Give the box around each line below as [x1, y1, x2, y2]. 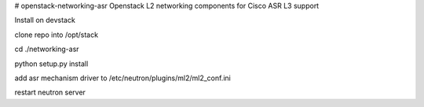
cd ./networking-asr [14, 44, 79, 54]
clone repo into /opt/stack [14, 30, 98, 39]
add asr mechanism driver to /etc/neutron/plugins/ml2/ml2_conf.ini [14, 73, 231, 83]
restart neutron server [14, 87, 86, 98]
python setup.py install [14, 59, 89, 68]
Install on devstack [14, 16, 76, 25]
